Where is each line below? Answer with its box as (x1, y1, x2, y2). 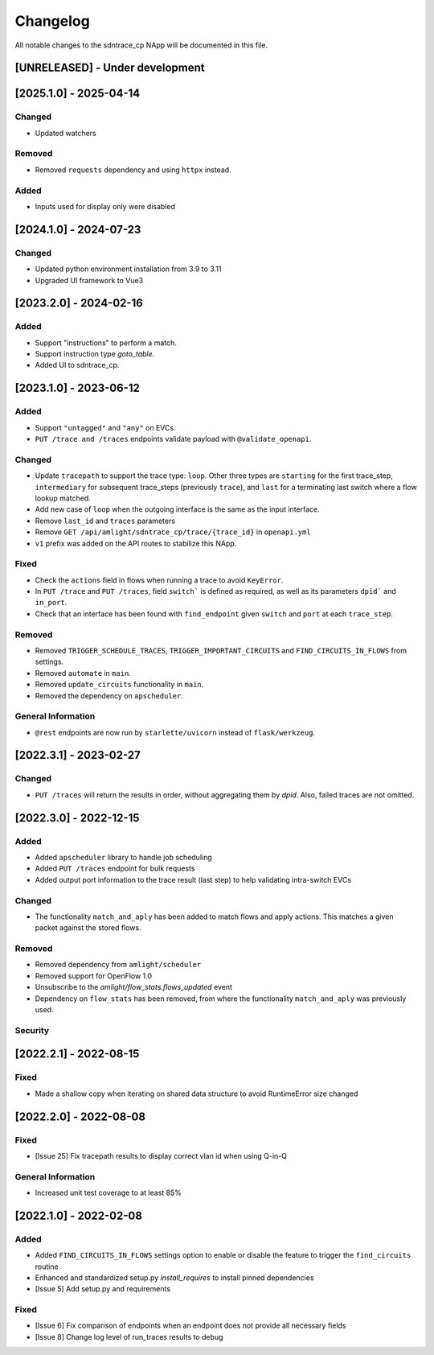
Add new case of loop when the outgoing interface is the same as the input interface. (35, 505, 321, 514)
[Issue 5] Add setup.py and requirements (35, 1284, 171, 1294)
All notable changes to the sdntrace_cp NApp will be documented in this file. (14, 40, 268, 50)
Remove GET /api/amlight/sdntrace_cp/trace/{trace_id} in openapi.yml (35, 527, 311, 537)
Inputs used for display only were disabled (35, 202, 176, 211)
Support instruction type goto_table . (35, 349, 155, 359)
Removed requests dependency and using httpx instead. (35, 165, 232, 175)
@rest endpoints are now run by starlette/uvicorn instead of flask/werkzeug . (35, 727, 316, 737)
